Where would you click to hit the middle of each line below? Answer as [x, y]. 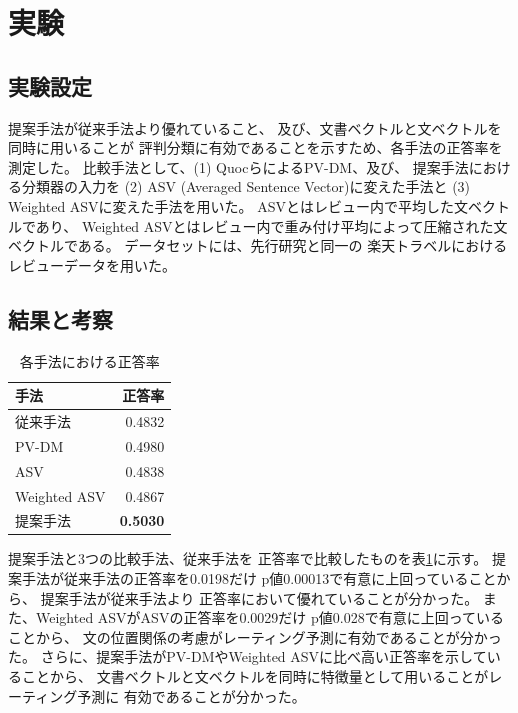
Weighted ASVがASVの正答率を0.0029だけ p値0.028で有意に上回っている [269, 617]
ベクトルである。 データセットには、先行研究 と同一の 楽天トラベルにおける [258, 245]
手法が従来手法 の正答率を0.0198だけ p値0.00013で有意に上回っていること [259, 578]
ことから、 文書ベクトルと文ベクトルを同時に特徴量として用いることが [255, 676]
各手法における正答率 [89, 360]
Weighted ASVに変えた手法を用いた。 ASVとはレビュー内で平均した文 [238, 205]
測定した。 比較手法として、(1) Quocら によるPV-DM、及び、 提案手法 [238, 166]
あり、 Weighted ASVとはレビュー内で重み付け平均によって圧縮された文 [271, 225]
